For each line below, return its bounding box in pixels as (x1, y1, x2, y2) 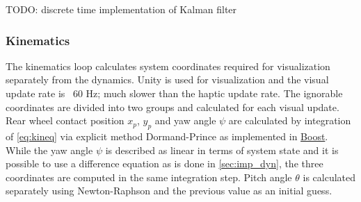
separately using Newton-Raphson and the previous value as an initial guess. (6, 183, 332, 198)
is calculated (303, 169, 356, 184)
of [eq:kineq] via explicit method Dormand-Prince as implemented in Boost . (6, 128, 328, 143)
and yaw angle (154, 113, 216, 128)
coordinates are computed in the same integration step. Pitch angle (6, 169, 292, 184)
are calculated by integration (228, 113, 351, 128)
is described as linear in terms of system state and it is (105, 142, 339, 157)
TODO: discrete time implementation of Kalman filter (6, 2, 237, 16)
